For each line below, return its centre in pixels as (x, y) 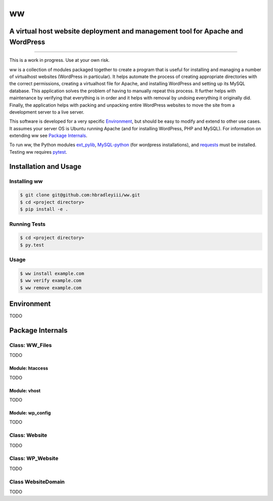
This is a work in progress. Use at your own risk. (59, 60)
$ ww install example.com (52, 273)
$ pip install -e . (44, 209)
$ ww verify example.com (51, 281)
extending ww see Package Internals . (49, 136)
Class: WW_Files (31, 345)
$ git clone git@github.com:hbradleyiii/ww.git (80, 195)
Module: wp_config (30, 413)
